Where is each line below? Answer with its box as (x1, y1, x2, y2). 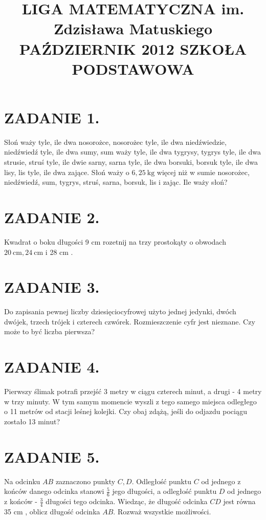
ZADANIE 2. (4, 207, 100, 228)
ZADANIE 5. (4, 446, 100, 467)
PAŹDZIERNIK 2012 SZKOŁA (19, 38, 247, 59)
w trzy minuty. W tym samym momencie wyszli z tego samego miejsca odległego (4, 396, 257, 406)
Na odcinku (4, 475, 40, 486)
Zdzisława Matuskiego (53, 18, 213, 39)
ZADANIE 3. (4, 276, 100, 297)
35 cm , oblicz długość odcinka (4, 506, 100, 516)
